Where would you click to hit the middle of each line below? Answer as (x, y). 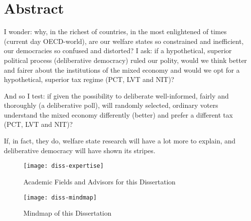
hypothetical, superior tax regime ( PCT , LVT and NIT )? (89, 79)
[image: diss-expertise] (64, 166)
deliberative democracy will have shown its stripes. (80, 150)
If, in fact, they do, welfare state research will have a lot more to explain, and (120, 141)
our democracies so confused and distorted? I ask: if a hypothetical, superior (118, 50)
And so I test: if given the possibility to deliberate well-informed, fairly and (116, 95)
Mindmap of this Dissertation (68, 213)
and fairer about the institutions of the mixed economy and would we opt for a (122, 70)
